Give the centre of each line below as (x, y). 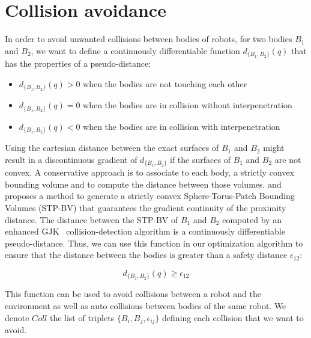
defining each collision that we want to (233, 317)
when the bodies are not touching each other (165, 83)
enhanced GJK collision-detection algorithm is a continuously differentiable (145, 231)
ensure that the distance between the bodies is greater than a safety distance (146, 255)
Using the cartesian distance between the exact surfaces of (112, 148)
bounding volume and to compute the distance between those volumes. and (143, 184)
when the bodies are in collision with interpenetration (182, 126)
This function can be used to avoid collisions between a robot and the (133, 294)
